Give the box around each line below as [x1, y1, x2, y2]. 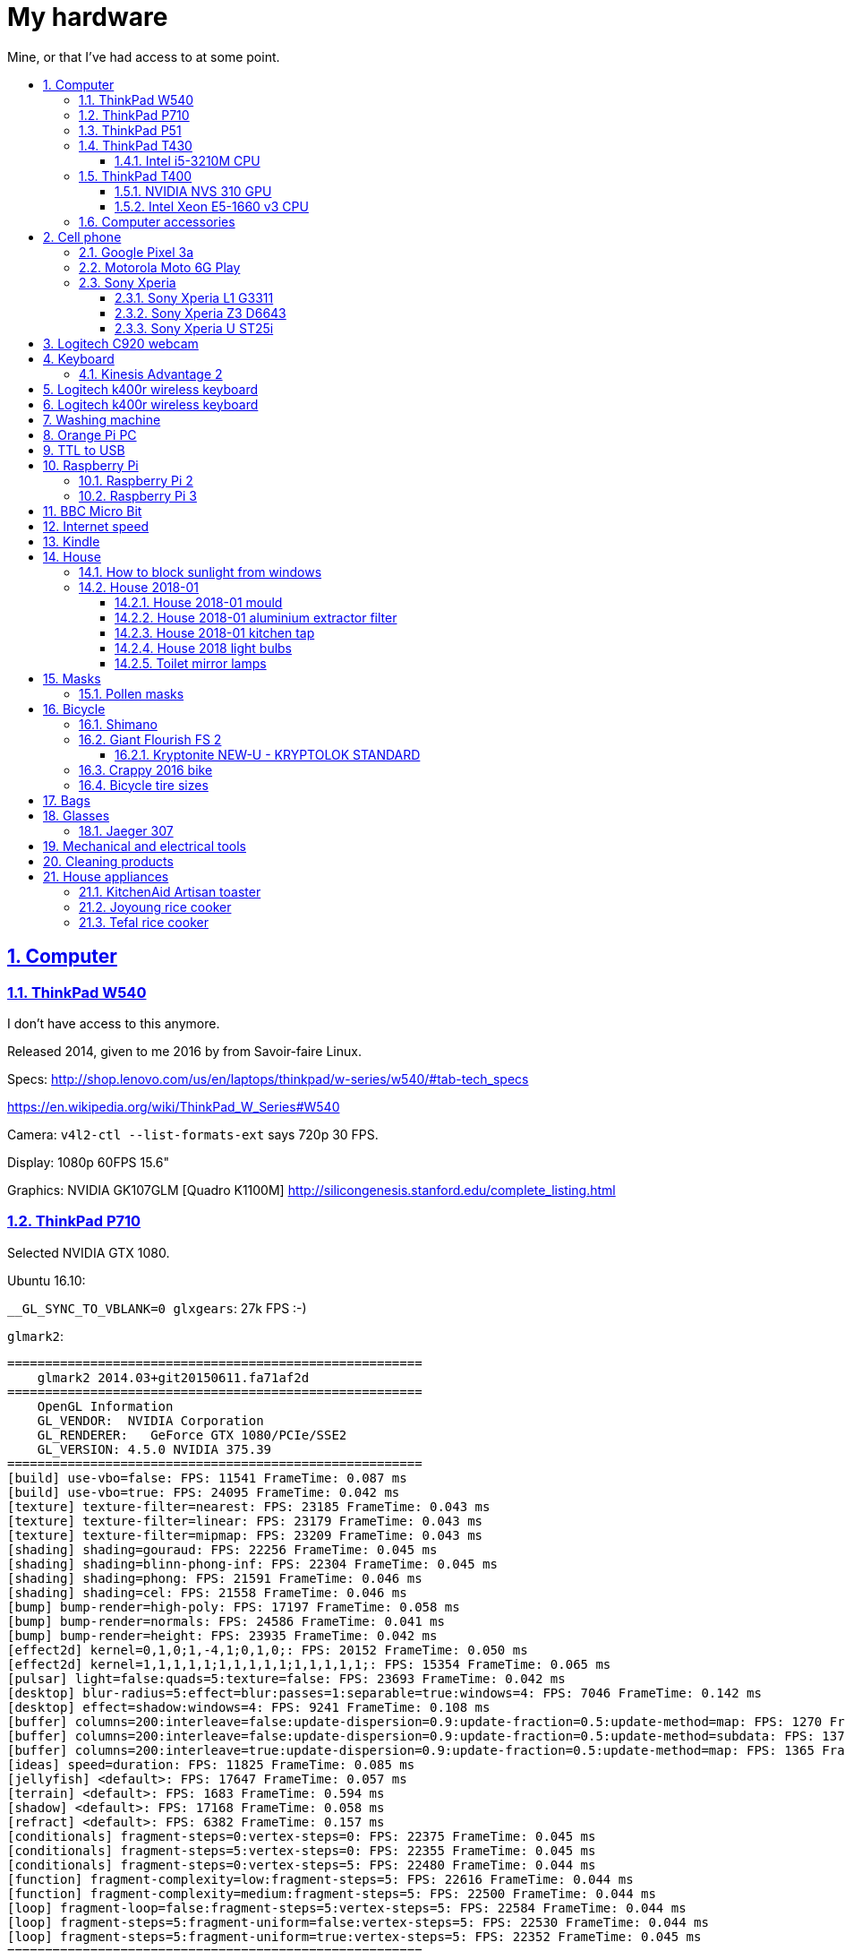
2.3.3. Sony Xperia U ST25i [115, 320, 274, 336]
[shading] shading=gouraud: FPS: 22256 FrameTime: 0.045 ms [7, 1542, 438, 1557]
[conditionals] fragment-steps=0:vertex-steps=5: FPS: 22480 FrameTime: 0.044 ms [7, 1857, 596, 1872]
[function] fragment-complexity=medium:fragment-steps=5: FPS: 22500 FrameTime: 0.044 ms [7, 1886, 656, 1901]
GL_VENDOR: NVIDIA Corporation [37, 1413, 264, 1428]
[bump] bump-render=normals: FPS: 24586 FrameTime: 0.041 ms [7, 1613, 445, 1629]
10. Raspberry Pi [43, 457, 139, 473]
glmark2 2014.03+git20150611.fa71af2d [37, 1370, 310, 1385]
